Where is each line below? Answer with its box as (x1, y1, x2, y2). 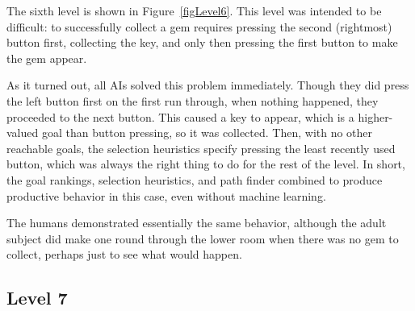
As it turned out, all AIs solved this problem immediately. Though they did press (6, 77, 409, 93)
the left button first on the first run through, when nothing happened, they (6, 92, 379, 109)
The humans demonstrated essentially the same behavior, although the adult (6, 214, 387, 231)
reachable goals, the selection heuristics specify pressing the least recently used (6, 139, 396, 156)
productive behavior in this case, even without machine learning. (6, 187, 326, 204)
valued (6, 124, 39, 141)
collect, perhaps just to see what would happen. (6, 246, 242, 263)
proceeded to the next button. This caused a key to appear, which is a (6, 108, 354, 125)
